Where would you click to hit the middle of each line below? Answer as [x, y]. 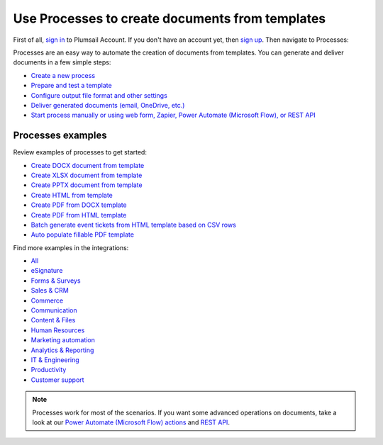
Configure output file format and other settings [99, 95]
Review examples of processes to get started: [80, 152]
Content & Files [53, 320]
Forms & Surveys [56, 281]
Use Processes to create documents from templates [170, 18]
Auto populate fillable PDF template [83, 235]
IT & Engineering [55, 360]
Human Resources [58, 330]
